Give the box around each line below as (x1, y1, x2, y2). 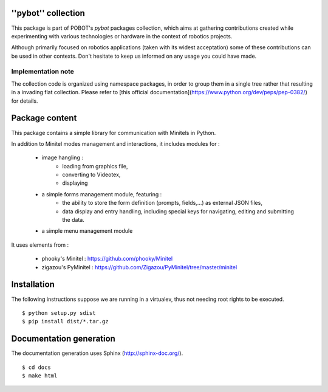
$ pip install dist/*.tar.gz (22, 318, 109, 325)
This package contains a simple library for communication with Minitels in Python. (11, 129, 216, 136)
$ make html (22, 372, 58, 379)
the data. (62, 216, 84, 224)
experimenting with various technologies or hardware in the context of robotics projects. (11, 32, 233, 40)
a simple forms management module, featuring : (41, 190, 162, 198)
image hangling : (41, 154, 83, 161)
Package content (11, 113, 77, 123)
